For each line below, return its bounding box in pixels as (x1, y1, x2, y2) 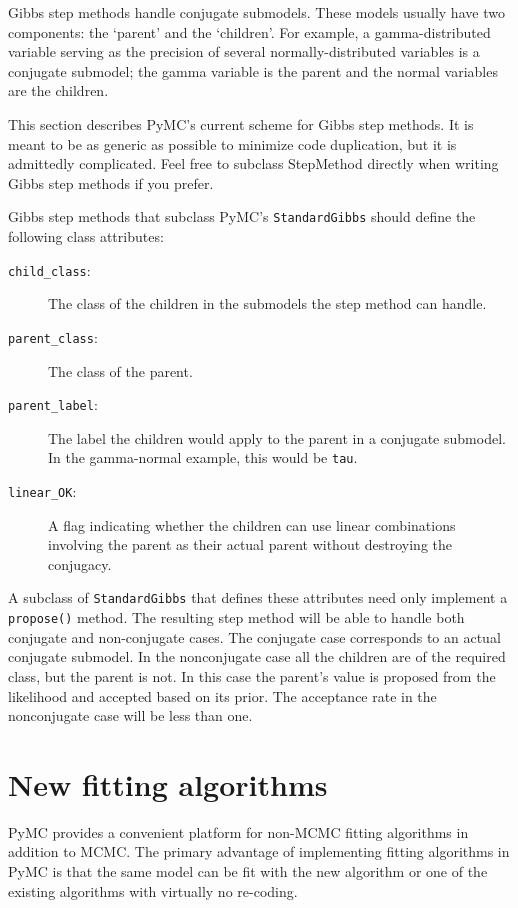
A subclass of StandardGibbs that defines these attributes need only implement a (8, 587, 508, 608)
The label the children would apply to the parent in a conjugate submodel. (48, 427, 506, 448)
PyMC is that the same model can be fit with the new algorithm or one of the (8, 861, 488, 882)
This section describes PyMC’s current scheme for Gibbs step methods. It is (8, 113, 474, 134)
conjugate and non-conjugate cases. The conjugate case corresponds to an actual (8, 626, 501, 647)
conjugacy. (48, 553, 112, 574)
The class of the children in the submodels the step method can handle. (48, 293, 487, 314)
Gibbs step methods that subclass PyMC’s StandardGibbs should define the (8, 206, 476, 227)
